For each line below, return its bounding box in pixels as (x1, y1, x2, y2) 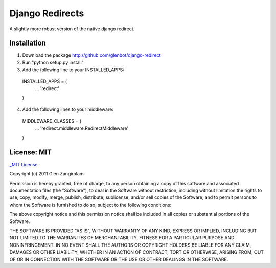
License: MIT (9, 148, 52, 157)
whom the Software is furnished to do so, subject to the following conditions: (9, 202, 172, 208)
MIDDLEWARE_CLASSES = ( (22, 118, 82, 124)
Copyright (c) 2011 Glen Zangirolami (9, 171, 85, 177)
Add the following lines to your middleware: (22, 106, 113, 113)
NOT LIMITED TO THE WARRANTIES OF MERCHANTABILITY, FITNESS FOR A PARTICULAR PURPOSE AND (9, 235, 235, 241)
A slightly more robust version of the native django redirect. (9, 26, 135, 32)
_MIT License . (9, 161, 39, 167)
